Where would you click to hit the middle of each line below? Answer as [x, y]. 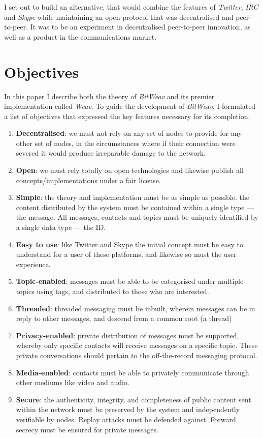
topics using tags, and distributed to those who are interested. [112, 291]
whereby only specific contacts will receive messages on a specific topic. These [137, 345]
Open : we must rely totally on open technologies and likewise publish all [130, 170]
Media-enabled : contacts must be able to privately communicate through [133, 372]
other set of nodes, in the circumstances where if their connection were [126, 143]
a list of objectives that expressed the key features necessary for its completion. [127, 116]
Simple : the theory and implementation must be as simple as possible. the [133, 197]
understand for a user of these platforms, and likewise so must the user [126, 254]
